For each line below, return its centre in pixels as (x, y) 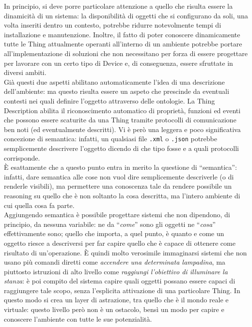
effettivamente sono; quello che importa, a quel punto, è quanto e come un (114, 233)
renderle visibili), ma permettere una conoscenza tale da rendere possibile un (118, 186)
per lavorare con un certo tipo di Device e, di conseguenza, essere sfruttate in (118, 63)
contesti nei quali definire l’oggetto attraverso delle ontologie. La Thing (110, 100)
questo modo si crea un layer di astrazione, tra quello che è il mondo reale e (116, 300)
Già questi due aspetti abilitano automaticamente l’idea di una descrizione (114, 82)
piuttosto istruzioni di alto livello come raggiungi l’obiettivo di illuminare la (116, 271)
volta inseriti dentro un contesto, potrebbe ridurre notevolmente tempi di (113, 25)
